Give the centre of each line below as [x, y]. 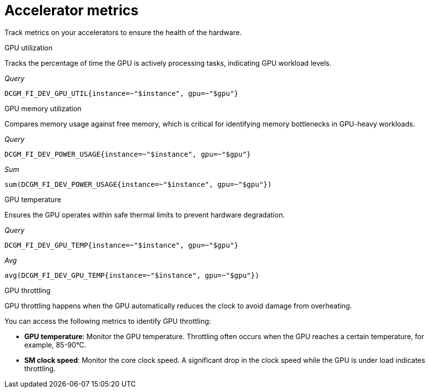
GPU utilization [29, 47]
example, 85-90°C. [55, 345]
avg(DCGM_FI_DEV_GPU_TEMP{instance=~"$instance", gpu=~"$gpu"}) [132, 275]
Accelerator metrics [72, 10]
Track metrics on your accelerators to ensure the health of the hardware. [123, 32]
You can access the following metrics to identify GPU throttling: [108, 321]
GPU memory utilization [43, 108]
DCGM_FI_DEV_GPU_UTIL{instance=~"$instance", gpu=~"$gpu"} [122, 93]
